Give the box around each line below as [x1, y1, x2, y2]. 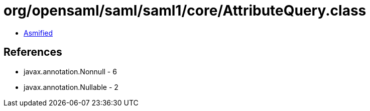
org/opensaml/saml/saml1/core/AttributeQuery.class [4, 2, 366, 19]
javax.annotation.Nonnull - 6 [24, 67, 117, 76]
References [4, 46, 62, 59]
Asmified [24, 28, 53, 37]
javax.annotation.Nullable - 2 [24, 82, 118, 91]
